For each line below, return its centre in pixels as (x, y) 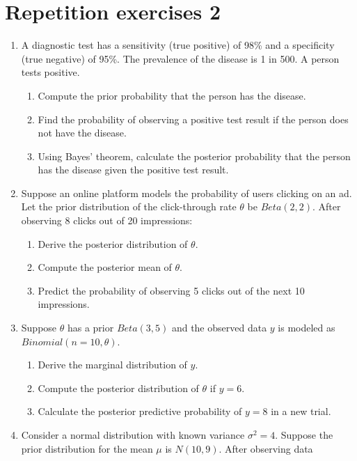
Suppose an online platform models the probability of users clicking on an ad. (187, 193)
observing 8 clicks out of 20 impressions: (107, 220)
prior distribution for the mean (87, 448)
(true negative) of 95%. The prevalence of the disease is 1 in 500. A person (180, 58)
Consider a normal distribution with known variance (133, 435)
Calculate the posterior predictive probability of (140, 411)
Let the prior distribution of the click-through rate (129, 206)
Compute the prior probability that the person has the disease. (172, 95)
